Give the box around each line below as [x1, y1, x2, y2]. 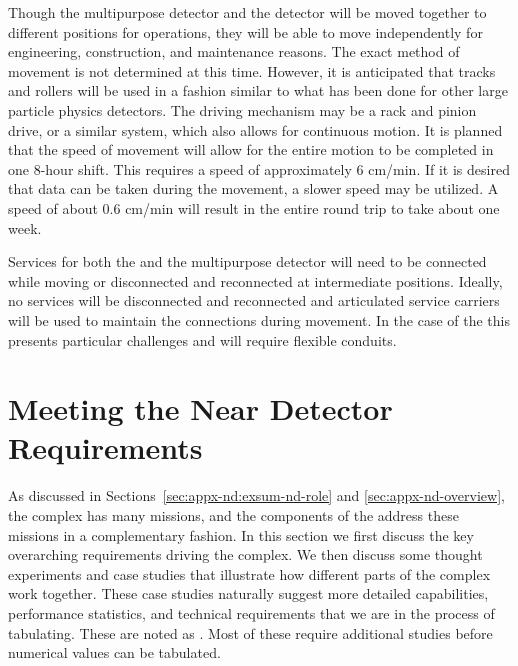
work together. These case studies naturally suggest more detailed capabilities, [8, 583, 489, 604]
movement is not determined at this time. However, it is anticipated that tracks [8, 60, 496, 81]
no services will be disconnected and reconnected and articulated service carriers [8, 290, 500, 311]
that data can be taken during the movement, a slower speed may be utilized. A [8, 178, 499, 199]
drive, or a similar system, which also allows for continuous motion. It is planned [8, 119, 503, 140]
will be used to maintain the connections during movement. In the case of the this [8, 309, 510, 330]
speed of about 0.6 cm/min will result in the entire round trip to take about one [8, 197, 500, 218]
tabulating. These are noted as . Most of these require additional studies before [8, 622, 493, 643]
